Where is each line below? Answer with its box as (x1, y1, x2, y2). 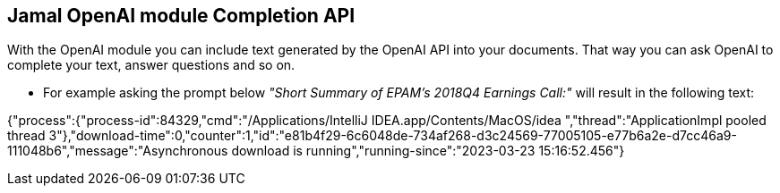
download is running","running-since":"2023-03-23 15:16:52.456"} (231, 143, 625, 159)
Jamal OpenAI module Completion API (7, 4, 356, 27)
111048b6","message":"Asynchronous (7, 143, 228, 159)
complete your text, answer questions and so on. (7, 57, 296, 73)
